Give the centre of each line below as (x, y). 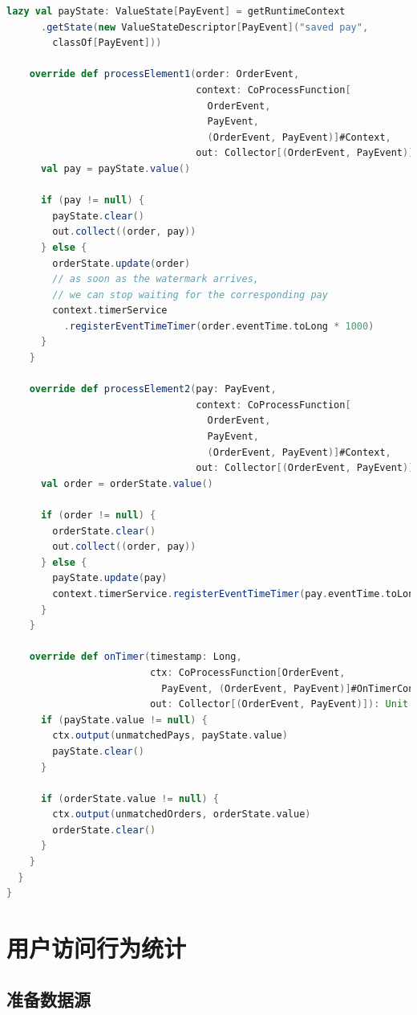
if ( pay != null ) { (92, 201)
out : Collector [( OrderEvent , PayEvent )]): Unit (279, 704)
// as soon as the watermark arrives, (156, 279)
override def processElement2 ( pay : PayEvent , (153, 389)
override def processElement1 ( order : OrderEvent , (164, 74)
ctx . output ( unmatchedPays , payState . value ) (170, 736)
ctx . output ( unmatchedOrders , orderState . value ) (182, 814)
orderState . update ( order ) (121, 263)
